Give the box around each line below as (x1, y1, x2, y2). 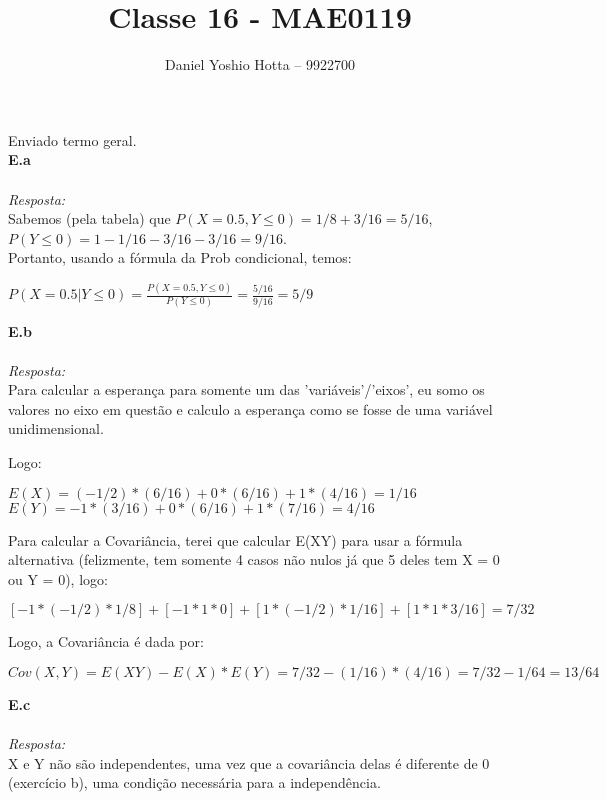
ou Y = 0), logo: (8, 568, 108, 589)
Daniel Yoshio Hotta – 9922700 (164, 54, 356, 75)
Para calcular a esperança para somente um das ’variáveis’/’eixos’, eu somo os (8, 379, 485, 400)
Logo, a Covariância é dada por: (8, 631, 204, 652)
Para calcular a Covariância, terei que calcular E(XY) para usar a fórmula (8, 529, 463, 550)
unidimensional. (8, 418, 104, 439)
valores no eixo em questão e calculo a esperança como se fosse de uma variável (8, 398, 493, 419)
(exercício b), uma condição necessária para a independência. (8, 772, 381, 793)
